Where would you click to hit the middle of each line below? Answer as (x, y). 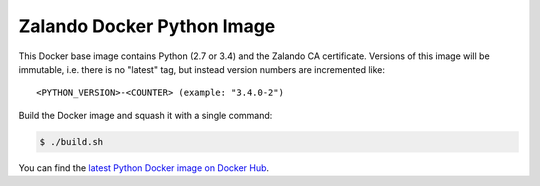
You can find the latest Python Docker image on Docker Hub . (144, 167)
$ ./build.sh (71, 141)
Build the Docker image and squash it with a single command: (145, 115)
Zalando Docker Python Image (147, 26)
